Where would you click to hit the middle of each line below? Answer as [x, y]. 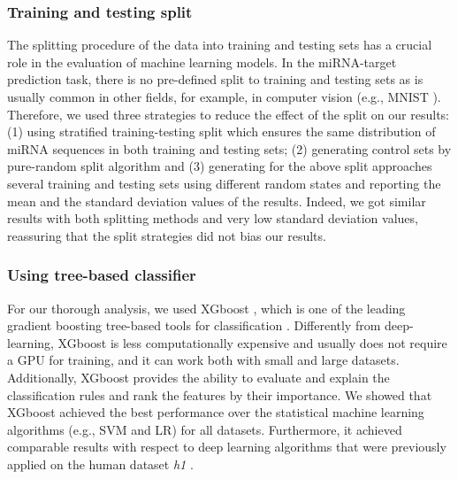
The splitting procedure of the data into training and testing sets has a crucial [220, 45]
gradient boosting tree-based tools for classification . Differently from [194, 325]
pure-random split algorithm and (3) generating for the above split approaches [220, 166]
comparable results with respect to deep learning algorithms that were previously [227, 447]
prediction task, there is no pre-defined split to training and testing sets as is [215, 79]
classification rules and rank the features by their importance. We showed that [220, 394]
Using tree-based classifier [102, 275]
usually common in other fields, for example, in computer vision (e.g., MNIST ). [224, 97]
